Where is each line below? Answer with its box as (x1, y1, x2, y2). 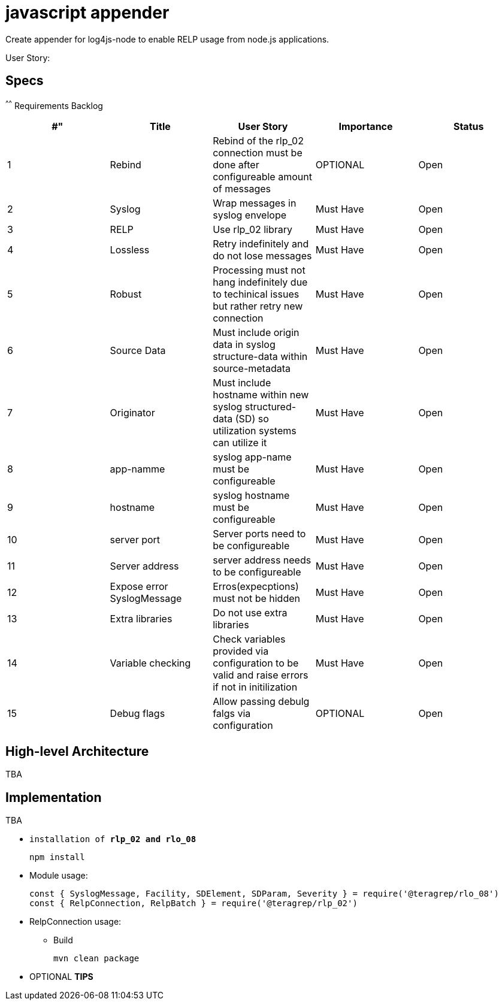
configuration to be (213, 657, 299, 670)
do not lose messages (213, 250, 312, 262)
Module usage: (29, 870, 88, 880)
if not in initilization (213, 681, 298, 694)
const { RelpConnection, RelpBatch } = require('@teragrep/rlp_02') (29, 898, 358, 908)
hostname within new (213, 389, 309, 401)
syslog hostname (213, 489, 290, 502)
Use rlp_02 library (213, 223, 293, 236)
